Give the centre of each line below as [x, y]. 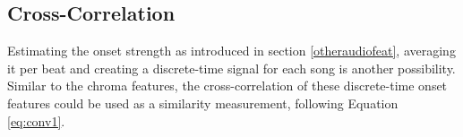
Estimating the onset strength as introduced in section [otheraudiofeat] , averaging [231, 51]
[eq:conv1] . [36, 120]
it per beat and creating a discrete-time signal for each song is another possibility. [231, 68]
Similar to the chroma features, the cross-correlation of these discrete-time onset [227, 86]
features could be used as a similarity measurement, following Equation [203, 103]
